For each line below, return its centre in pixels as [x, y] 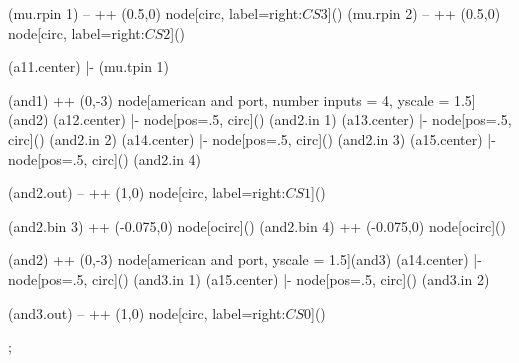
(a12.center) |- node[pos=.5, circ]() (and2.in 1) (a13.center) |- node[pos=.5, [282, 119]
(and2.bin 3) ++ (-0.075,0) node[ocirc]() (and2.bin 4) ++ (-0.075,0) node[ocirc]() [257, 225]
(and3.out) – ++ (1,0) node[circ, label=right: [147, 312]
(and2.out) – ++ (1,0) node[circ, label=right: [147, 192]
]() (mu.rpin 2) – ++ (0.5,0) [414, 13]
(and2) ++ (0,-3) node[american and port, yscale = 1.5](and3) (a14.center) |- [245, 259]
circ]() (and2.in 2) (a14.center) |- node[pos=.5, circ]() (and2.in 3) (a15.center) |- [252, 138]
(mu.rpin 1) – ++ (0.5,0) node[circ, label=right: [155, 13]
